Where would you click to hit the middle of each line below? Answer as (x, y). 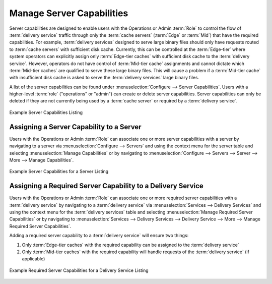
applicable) (33, 259)
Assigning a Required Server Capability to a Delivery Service (106, 186)
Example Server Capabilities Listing (46, 112)
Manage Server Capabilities (69, 13)
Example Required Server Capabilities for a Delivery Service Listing (79, 270)
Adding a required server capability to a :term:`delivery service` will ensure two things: (99, 236)
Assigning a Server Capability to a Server (75, 127)
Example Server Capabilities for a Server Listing (59, 172)
